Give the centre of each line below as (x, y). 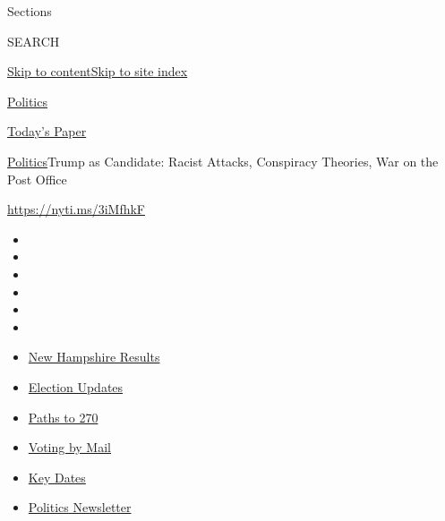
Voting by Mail (69, 447)
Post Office (37, 179)
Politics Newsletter (80, 507)
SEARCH (34, 41)
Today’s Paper (47, 131)
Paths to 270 (63, 417)
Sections (30, 11)
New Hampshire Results (94, 357)
